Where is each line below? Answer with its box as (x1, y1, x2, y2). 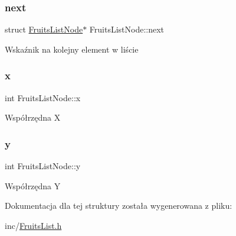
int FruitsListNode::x (5, 91, 81, 104)
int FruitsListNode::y (5, 160, 81, 172)
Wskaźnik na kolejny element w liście (5, 43, 139, 55)
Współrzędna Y (5, 179, 61, 192)
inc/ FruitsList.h (5, 219, 62, 231)
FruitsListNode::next (89, 23, 165, 35)
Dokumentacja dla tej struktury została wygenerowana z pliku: (5, 199, 232, 212)
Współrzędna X (5, 111, 61, 124)
